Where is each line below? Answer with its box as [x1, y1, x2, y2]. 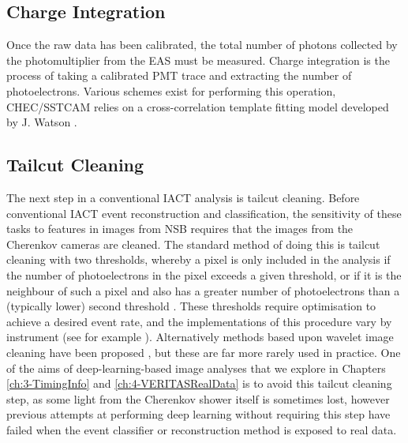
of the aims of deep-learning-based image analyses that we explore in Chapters [6, 359, 386, 376]
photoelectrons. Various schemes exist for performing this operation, [6, 82, 336, 99]
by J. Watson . [6, 114, 77, 130]
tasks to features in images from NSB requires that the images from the [6, 220, 354, 237]
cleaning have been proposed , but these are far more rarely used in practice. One [6, 344, 401, 360]
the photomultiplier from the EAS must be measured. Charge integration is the [6, 51, 390, 68]
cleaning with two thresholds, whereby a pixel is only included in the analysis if [6, 251, 391, 268]
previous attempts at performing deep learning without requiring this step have [6, 406, 391, 422]
